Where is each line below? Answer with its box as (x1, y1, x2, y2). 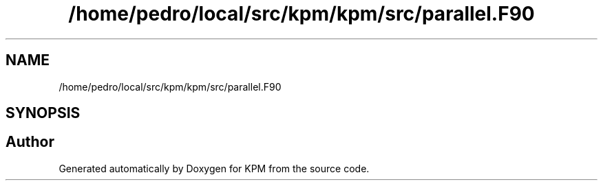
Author (6, 133, 54, 151)
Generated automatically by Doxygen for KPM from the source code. (59, 162, 370, 174)
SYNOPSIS (6, 104, 81, 122)
